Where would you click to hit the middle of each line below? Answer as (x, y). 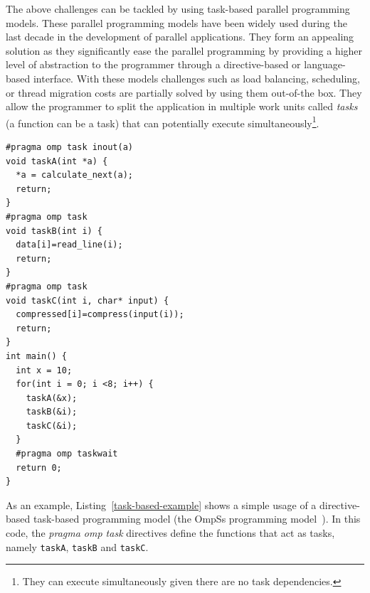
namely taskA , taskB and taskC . (77, 546)
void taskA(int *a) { (57, 161)
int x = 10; (44, 370)
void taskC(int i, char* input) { (88, 300)
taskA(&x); (52, 398)
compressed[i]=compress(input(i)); (100, 315)
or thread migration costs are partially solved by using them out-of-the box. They (184, 92)
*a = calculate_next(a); (74, 175)
